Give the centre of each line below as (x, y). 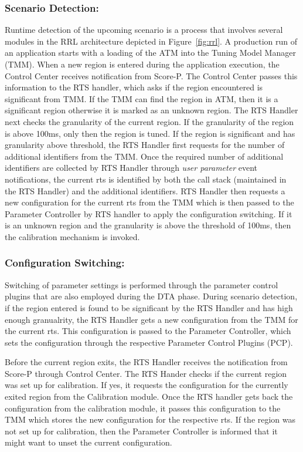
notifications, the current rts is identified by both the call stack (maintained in (146, 179)
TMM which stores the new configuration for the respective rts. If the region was (150, 419)
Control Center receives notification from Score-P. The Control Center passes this (151, 75)
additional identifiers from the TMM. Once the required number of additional (144, 156)
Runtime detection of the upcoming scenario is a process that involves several (144, 30)
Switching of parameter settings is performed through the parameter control (142, 284)
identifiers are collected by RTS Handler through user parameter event (131, 168)
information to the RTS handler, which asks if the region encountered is (134, 87)
